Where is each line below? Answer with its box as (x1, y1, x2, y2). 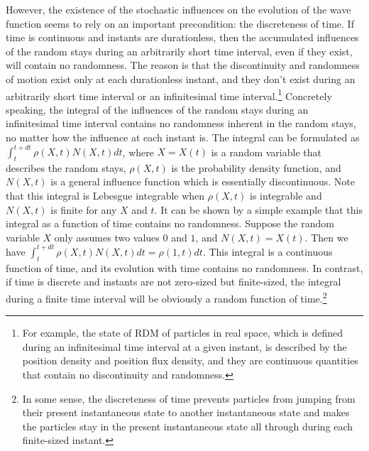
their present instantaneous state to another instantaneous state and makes (22, 405, 350, 420)
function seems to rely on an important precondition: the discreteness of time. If (6, 16, 354, 31)
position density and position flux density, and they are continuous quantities (22, 353, 358, 368)
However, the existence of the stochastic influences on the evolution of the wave (6, 2, 351, 16)
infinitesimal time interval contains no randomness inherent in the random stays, (6, 116, 356, 131)
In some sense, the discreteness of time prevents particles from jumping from (22, 391, 356, 406)
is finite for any (50, 202, 117, 217)
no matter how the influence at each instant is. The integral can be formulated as (6, 130, 360, 144)
